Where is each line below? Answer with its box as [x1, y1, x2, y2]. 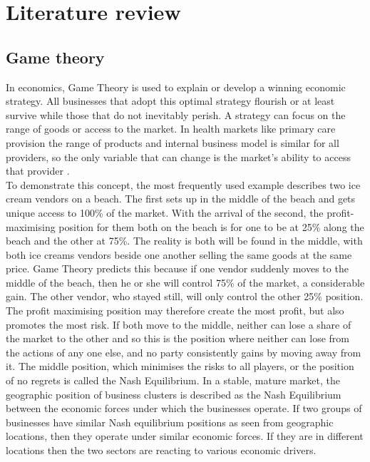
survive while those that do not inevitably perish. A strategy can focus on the [6, 107, 346, 122]
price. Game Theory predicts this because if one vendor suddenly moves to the [6, 261, 349, 276]
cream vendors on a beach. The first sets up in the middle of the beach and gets [6, 191, 356, 206]
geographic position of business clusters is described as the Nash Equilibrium [6, 386, 341, 401]
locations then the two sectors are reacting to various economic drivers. [6, 443, 317, 458]
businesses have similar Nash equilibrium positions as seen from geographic [6, 414, 334, 429]
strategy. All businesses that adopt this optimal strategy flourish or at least [6, 93, 335, 108]
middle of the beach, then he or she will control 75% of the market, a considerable [6, 274, 365, 289]
